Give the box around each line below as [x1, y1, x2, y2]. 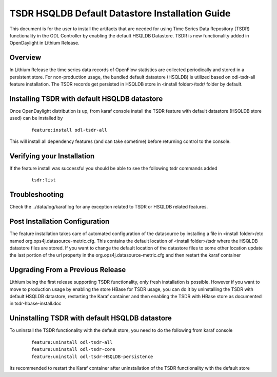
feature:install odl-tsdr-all [31, 127, 108, 133]
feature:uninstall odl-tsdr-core [31, 346, 115, 352]
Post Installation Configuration [9, 217, 110, 226]
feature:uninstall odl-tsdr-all [31, 339, 113, 345]
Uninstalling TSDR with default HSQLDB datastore [9, 314, 172, 323]
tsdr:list [31, 177, 56, 183]
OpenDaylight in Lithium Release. [9, 40, 80, 46]
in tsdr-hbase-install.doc [9, 300, 62, 307]
